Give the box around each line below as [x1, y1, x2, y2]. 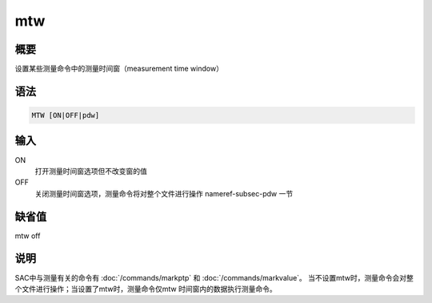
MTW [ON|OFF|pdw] [31, 111, 100, 120]
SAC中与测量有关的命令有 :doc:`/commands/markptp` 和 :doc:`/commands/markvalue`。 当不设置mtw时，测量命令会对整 [14, 273, 414, 282]
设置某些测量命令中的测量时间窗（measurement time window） [14, 64, 224, 74]
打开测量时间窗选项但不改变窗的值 [34, 166, 147, 176]
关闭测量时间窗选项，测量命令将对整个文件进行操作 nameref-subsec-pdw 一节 [34, 188, 294, 198]
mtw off [14, 231, 41, 240]
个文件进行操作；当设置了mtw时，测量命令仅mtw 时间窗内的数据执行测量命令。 [14, 284, 277, 293]
